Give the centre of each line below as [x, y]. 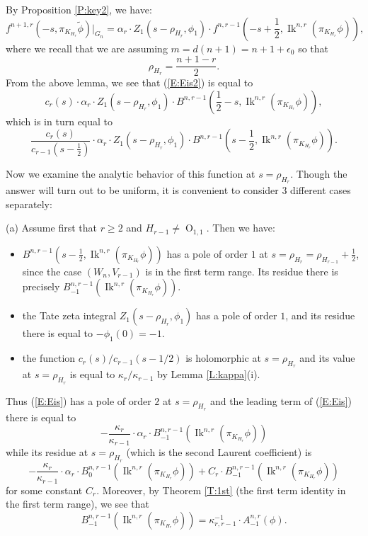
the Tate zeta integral [69, 315]
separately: [29, 204]
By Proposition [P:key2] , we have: [79, 9]
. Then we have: [241, 228]
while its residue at [47, 452]
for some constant [44, 490]
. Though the [319, 173]
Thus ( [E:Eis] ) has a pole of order [79, 400]
